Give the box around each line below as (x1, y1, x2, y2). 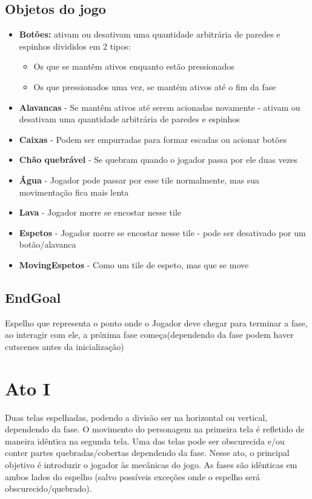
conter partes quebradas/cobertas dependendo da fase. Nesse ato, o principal (5, 446, 290, 459)
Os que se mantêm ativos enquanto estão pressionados (33, 60, 234, 73)
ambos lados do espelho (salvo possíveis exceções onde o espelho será (5, 470, 261, 483)
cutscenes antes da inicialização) (5, 340, 124, 352)
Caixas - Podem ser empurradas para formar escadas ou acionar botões (19, 133, 287, 145)
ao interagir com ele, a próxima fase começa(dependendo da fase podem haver (5, 328, 294, 341)
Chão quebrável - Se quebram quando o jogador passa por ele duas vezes (19, 153, 297, 166)
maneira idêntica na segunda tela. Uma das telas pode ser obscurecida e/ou (5, 434, 285, 447)
